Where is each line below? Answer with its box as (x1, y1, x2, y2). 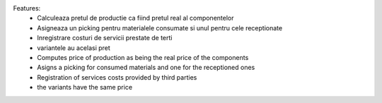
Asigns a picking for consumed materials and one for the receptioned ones (37, 63, 255, 72)
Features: (13, 4, 41, 12)
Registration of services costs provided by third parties (37, 73, 197, 81)
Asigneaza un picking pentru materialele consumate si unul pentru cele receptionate (37, 23, 283, 32)
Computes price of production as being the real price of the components (37, 53, 249, 61)
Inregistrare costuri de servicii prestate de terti (37, 34, 173, 42)
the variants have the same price (37, 83, 133, 92)
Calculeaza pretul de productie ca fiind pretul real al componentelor (37, 14, 234, 23)
